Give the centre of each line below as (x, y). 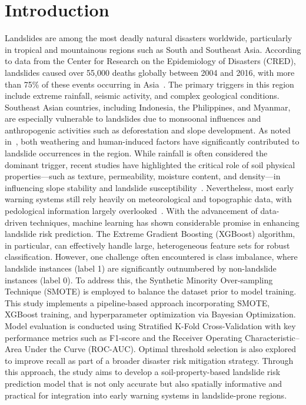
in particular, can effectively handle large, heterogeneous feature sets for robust (147, 245)
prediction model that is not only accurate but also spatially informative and (143, 383)
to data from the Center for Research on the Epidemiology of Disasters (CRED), (150, 61)
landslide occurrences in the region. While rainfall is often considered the (136, 153)
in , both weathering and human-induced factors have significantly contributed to (152, 141)
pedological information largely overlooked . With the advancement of (131, 211)
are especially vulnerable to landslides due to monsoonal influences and (133, 118)
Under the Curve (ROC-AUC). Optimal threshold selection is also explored (160, 349)
